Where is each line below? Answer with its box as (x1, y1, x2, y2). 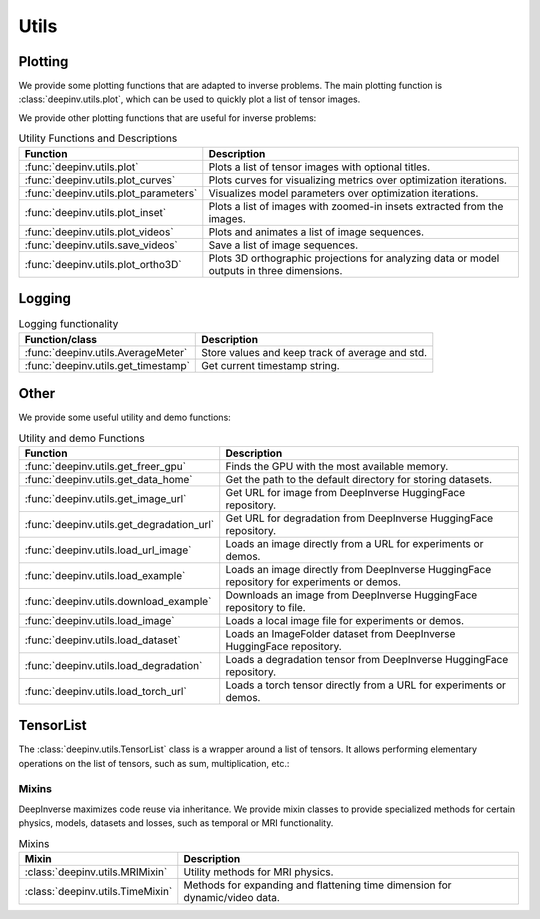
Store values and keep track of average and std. (201, 345, 428, 359)
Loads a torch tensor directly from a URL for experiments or (225, 678, 507, 692)
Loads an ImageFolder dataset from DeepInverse (225, 626, 456, 640)
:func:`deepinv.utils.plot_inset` (24, 205, 167, 219)
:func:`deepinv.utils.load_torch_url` (24, 684, 187, 698)
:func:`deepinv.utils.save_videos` (24, 238, 179, 252)
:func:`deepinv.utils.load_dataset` (24, 633, 181, 647)
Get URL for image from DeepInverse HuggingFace (225, 485, 466, 499)
